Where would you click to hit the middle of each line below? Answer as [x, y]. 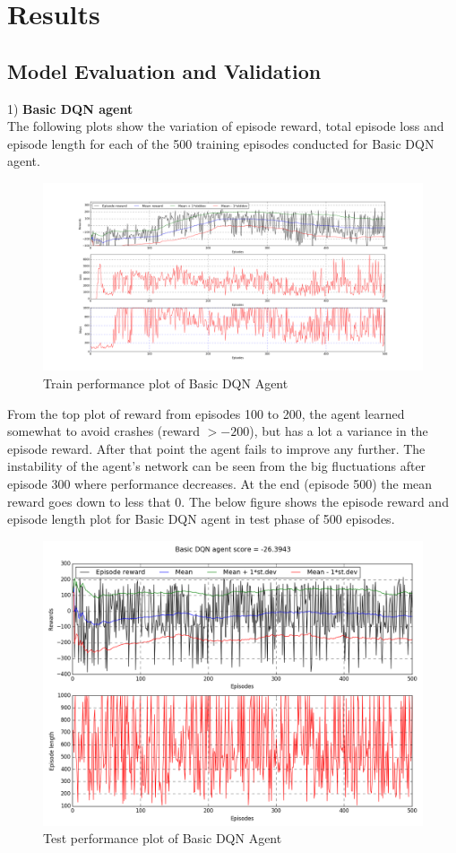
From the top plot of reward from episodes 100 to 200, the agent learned [206, 413]
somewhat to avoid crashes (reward [103, 431]
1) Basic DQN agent [70, 108]
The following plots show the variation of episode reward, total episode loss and [226, 126]
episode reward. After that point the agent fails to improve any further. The [216, 448]
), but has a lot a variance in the [339, 431]
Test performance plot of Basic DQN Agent [163, 838]
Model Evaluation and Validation [164, 70]
